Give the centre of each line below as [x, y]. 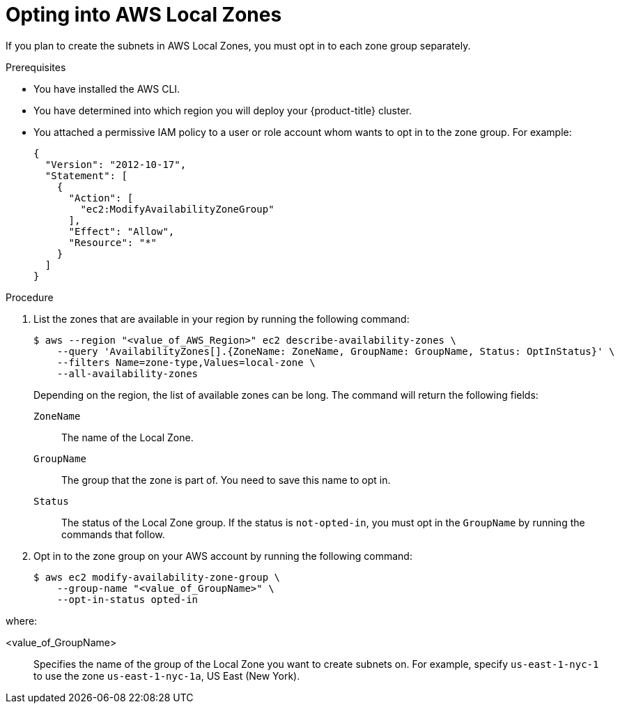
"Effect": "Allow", [122, 231]
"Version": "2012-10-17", [116, 164]
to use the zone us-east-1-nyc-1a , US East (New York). [167, 676]
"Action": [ [101, 198]
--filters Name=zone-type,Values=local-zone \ [186, 362]
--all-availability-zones [127, 373]
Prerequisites [36, 67]
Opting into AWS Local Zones [144, 15]
